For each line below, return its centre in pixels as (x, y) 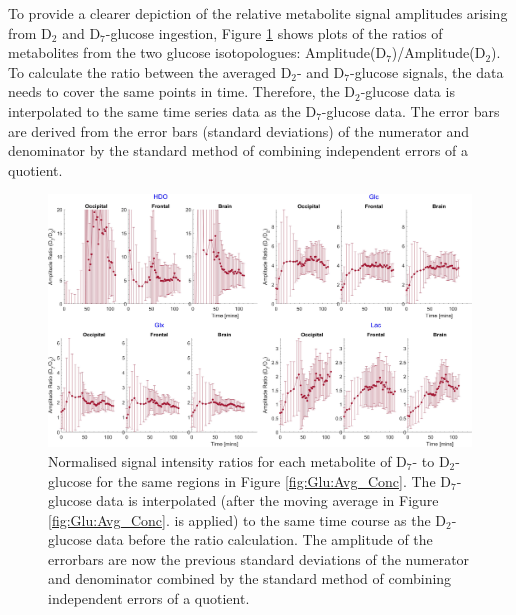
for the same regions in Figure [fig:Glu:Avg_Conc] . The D (273, 480)
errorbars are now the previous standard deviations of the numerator (259, 558)
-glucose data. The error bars (410, 110)
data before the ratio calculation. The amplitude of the (264, 539)
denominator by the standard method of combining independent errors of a (238, 150)
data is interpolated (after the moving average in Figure (267, 500)
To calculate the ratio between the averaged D (150, 71)
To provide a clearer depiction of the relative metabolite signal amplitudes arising (258, 13)
